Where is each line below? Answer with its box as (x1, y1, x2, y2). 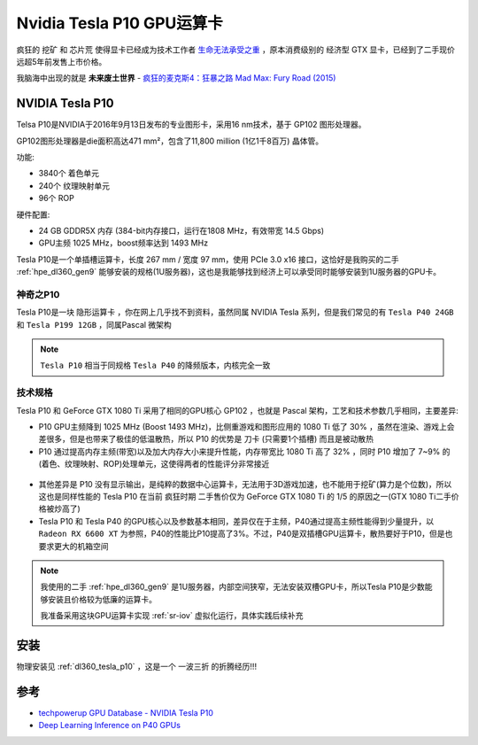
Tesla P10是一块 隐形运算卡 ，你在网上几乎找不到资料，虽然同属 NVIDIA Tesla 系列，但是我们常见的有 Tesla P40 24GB (16, 307, 455, 318)
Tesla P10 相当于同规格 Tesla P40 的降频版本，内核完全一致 (40, 360, 271, 371)
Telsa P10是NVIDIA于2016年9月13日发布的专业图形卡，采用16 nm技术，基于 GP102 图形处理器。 (16, 120, 366, 130)
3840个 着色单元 (38, 168, 100, 179)
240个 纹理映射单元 (38, 180, 111, 190)
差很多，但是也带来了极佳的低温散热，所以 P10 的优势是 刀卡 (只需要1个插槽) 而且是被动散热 (38, 434, 374, 445)
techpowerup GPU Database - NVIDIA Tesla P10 (38, 707, 214, 718)
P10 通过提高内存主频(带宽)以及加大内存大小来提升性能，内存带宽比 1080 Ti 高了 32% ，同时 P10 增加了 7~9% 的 (38, 446, 451, 456)
